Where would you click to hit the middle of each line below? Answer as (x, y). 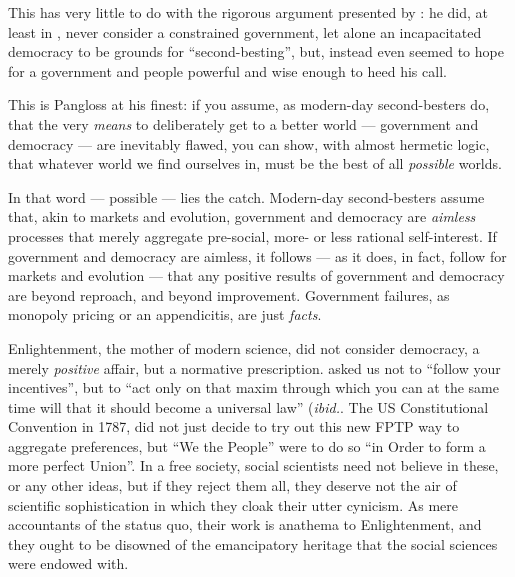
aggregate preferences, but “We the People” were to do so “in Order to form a (247, 445)
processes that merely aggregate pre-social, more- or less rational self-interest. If (252, 235)
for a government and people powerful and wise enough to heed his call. (227, 70)
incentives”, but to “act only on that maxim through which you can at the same (253, 387)
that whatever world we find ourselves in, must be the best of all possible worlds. (255, 163)
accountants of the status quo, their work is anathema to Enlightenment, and (245, 524)
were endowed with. (68, 563)
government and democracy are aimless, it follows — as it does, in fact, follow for (257, 255)
